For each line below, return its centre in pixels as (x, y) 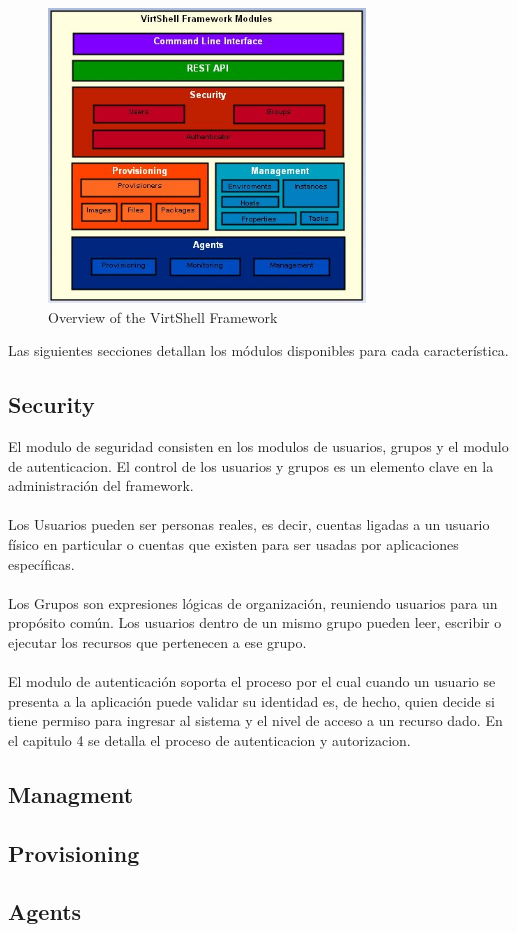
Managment (71, 793)
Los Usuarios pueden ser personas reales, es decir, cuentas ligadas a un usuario (249, 524)
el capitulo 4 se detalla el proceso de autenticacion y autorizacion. (209, 739)
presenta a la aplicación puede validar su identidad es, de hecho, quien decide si (251, 700)
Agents (45, 911)
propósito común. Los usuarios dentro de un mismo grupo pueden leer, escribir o (255, 622)
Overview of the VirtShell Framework (163, 316)
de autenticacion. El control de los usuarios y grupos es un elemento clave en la (251, 465)
